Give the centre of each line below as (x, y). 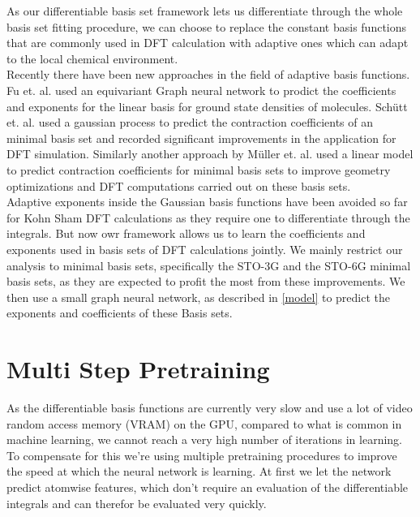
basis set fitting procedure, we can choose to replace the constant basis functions (207, 26)
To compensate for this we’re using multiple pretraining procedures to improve (202, 455)
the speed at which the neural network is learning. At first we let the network (199, 471)
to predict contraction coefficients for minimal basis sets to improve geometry (199, 169)
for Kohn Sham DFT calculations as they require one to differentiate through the (208, 217)
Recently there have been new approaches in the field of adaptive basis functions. (208, 74)
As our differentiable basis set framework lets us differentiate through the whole (205, 11)
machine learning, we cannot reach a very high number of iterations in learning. (204, 439)
